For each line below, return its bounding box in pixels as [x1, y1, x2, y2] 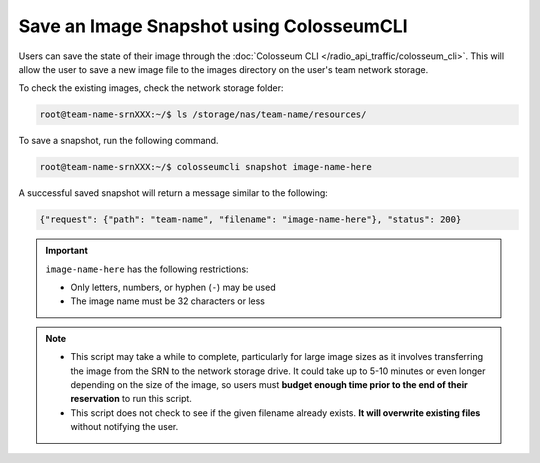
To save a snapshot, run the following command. [18, 135, 219, 147]
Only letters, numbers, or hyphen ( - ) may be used [70, 281, 276, 294]
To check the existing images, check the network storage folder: [18, 82, 284, 94]
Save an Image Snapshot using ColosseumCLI [18, 15, 409, 37]
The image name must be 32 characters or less [70, 295, 265, 307]
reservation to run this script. [70, 393, 192, 405]
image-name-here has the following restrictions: [45, 263, 249, 275]
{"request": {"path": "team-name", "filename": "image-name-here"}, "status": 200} [39, 214, 462, 225]
